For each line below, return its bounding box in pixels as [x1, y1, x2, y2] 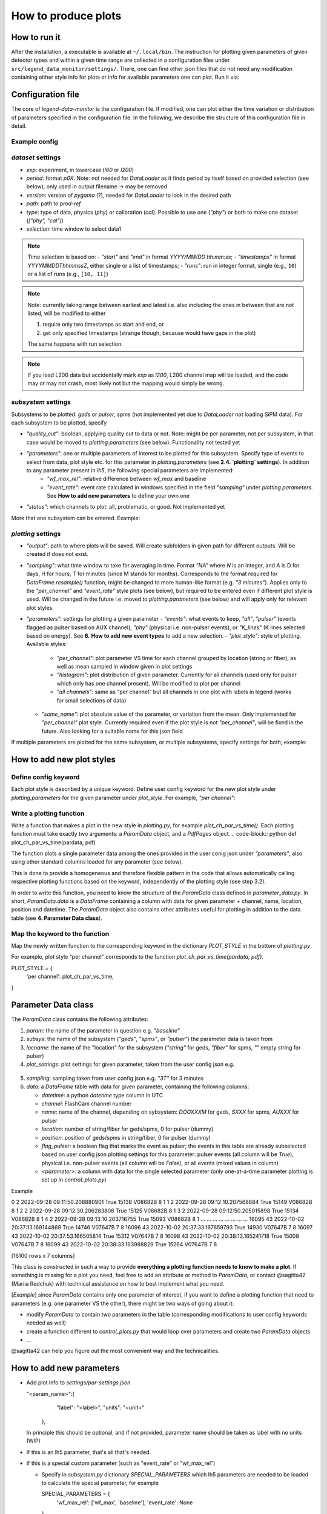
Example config [11, 137, 59, 145]
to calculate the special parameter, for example [41, 1479, 159, 1486]
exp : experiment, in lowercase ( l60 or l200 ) [26, 166, 134, 173]
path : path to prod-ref [26, 200, 81, 207]
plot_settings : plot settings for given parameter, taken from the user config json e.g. [26, 1060, 235, 1068]
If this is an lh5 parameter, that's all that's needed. [26, 1448, 151, 1456]
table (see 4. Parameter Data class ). [11, 914, 102, 922]
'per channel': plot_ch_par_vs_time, [26, 973, 114, 980]
